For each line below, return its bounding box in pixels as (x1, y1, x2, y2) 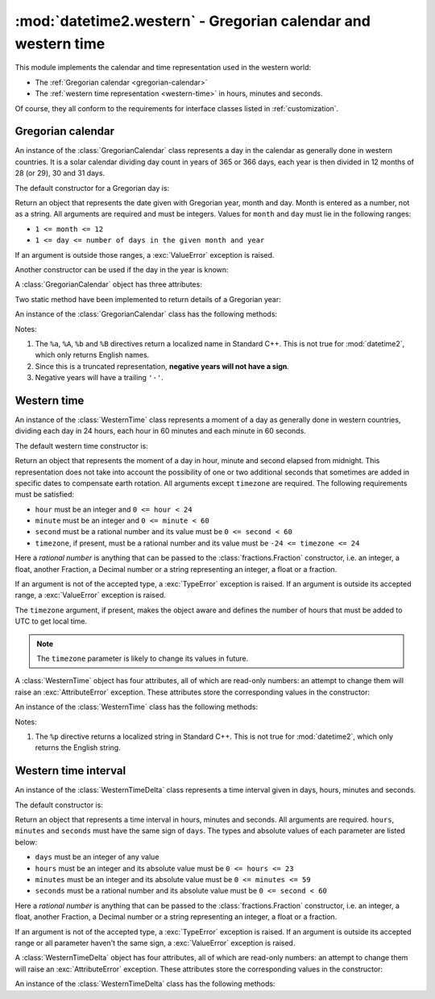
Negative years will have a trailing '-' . (35, 373, 164, 383)
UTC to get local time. (14, 616, 88, 626)
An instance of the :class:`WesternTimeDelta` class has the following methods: (14, 979, 275, 989)
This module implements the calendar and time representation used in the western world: (14, 63, 312, 73)
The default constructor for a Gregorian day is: (14, 183, 170, 193)
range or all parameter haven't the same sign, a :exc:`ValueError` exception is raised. (14, 938, 296, 947)
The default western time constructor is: (14, 441, 148, 450)
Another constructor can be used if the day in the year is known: (14, 264, 229, 274)
